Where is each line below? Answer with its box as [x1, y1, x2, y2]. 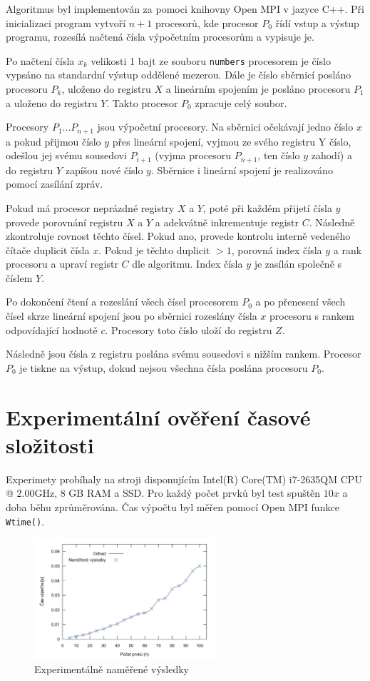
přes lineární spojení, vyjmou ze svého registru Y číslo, [112, 133, 351, 148]
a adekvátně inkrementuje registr [155, 214, 299, 229]
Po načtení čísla [6, 53, 75, 68]
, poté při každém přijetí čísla [202, 200, 332, 215]
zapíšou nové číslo [65, 162, 143, 177]
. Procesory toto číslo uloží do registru [105, 322, 272, 337]
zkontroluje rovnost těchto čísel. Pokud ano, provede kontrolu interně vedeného [6, 228, 351, 243]
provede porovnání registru [6, 214, 123, 229]
